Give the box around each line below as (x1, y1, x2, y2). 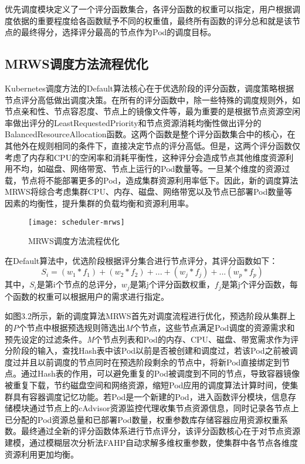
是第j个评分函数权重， (130, 278, 215, 290)
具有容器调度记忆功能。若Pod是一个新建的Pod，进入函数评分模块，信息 (12, 390, 288, 402)
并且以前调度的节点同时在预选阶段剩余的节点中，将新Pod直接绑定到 (21, 355, 282, 368)
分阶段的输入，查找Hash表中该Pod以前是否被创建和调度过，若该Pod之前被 (5, 344, 290, 357)
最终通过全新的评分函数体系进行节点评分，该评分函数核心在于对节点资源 (21, 425, 300, 437)
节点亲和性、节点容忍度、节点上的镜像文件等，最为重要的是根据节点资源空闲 (5, 105, 300, 117)
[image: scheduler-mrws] (28, 218, 125, 226)
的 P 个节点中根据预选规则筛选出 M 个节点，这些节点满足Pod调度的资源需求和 (5, 321, 295, 333)
